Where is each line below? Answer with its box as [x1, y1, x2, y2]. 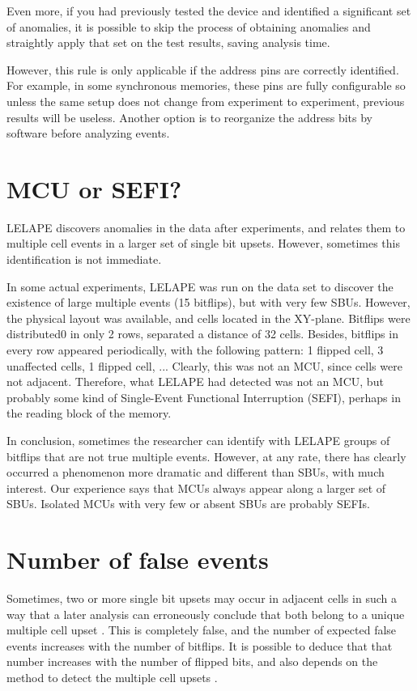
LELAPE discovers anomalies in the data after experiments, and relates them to [6, 218, 406, 235]
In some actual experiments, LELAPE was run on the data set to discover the [6, 278, 394, 295]
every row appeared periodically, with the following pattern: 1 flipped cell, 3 [6, 341, 384, 358]
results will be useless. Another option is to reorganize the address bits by [6, 108, 372, 125]
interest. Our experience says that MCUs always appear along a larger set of [6, 479, 386, 496]
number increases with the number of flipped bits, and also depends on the [6, 653, 378, 670]
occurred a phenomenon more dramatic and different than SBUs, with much [6, 464, 385, 481]
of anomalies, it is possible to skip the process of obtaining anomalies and [6, 18, 371, 35]
